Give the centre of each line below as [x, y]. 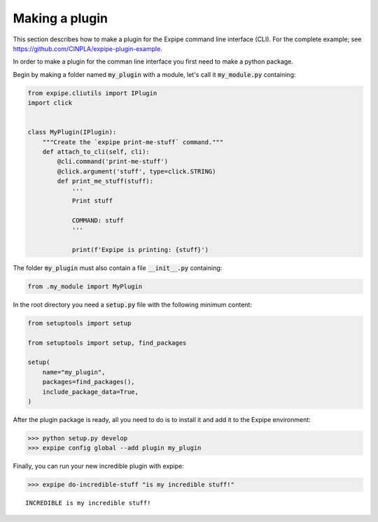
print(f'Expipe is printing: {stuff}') [140, 249]
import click [50, 103]
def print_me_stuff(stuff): [105, 181]
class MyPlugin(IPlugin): [72, 132]
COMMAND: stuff [98, 220]
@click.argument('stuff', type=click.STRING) [136, 171]
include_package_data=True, [91, 391]
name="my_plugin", [74, 372]
